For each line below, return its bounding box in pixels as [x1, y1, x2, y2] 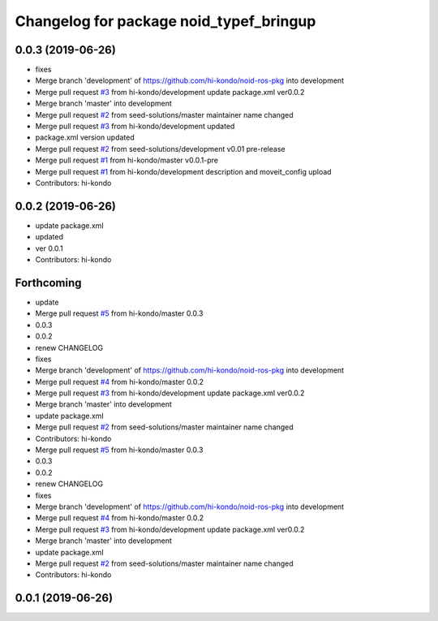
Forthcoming [15, 276, 82, 290]
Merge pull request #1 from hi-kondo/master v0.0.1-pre [35, 155, 219, 166]
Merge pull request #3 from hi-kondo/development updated [35, 122, 235, 132]
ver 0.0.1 [35, 244, 64, 253]
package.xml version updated [35, 132, 135, 142]
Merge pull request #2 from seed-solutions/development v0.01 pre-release [35, 144, 286, 153]
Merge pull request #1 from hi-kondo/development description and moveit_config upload [35, 166, 332, 176]
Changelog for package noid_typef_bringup [15, 12, 316, 30]
